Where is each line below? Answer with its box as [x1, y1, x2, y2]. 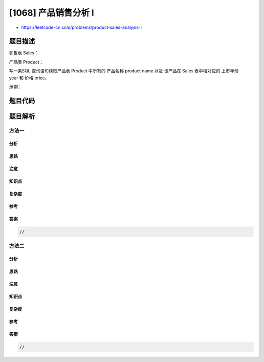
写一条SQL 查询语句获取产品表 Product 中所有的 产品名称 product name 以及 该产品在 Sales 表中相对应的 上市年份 [9, 68, 239, 74]
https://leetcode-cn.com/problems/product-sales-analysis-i [21, 24, 142, 30]
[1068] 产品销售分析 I [9, 7, 94, 18]
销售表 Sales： [9, 50, 39, 56]
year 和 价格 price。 [9, 75, 49, 81]
